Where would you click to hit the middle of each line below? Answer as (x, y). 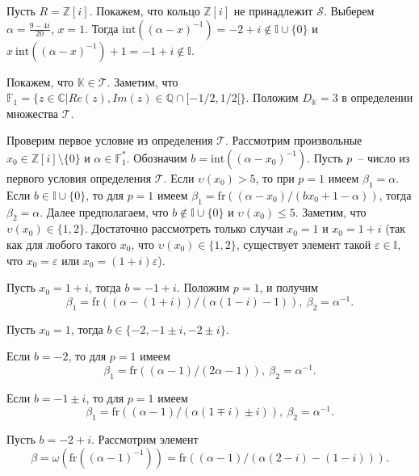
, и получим (289, 287)
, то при (275, 177)
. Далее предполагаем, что (104, 211)
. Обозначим (157, 157)
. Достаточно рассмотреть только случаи (184, 228)
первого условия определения (79, 177)
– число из (384, 157)
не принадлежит (273, 11)
